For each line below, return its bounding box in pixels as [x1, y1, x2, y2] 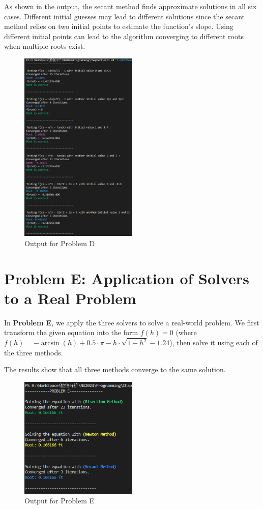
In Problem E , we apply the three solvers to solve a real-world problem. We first [4, 317, 259, 327]
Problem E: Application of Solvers [4, 267, 249, 288]
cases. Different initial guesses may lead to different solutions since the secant [4, 11, 245, 21]
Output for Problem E [24, 495, 95, 506]
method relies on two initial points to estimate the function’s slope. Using [4, 21, 233, 32]
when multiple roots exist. [4, 41, 85, 51]
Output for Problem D [24, 237, 95, 248]
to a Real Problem [4, 287, 136, 308]
